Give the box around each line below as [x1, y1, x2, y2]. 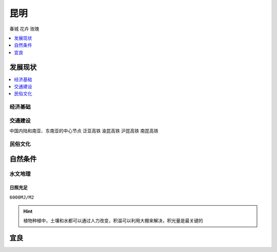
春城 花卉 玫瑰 [9, 26, 39, 32]
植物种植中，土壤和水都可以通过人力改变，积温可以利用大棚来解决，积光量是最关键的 [23, 218, 203, 224]
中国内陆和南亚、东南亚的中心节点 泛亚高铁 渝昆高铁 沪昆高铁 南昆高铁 [9, 128, 159, 134]
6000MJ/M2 [9, 194, 34, 200]
